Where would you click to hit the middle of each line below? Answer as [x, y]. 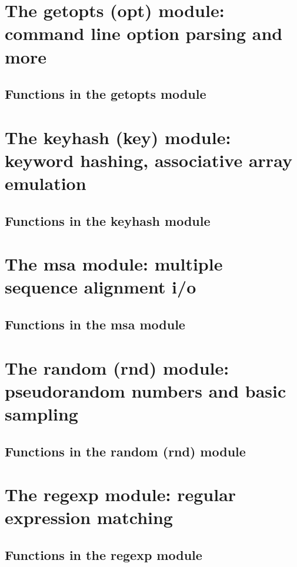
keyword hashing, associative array [148, 160]
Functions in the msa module [95, 324]
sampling [41, 413]
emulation [46, 183]
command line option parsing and [144, 33]
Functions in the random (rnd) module [125, 451]
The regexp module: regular [121, 494]
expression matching [89, 517]
